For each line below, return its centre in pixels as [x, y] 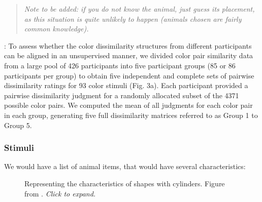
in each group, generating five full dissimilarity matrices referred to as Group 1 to [131, 115]
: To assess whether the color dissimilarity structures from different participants [128, 45]
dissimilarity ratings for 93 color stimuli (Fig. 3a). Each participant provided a [126, 85]
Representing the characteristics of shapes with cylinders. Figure [125, 183]
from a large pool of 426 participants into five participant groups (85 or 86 [120, 65]
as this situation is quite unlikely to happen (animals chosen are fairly [133, 18]
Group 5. [18, 125]
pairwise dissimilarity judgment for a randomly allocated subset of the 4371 [122, 95]
